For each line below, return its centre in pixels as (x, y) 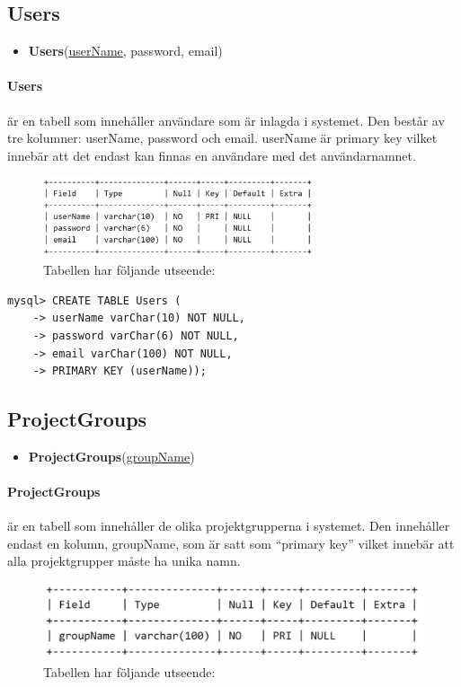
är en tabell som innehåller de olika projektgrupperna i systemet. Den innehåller (229, 526)
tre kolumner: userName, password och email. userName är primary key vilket (222, 138)
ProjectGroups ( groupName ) (111, 456)
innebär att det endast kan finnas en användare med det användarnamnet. (212, 155)
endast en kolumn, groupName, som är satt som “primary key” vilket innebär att (231, 543)
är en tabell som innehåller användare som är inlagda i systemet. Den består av (226, 120)
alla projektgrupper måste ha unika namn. (124, 561)
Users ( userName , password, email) (125, 51)
